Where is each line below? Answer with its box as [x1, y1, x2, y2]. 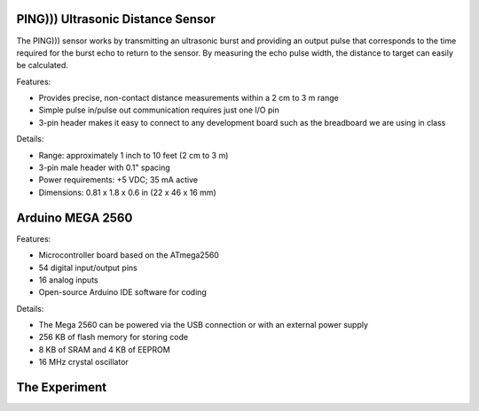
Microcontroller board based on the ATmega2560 [38, 250, 219, 260]
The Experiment [16, 380, 107, 395]
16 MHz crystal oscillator [38, 357, 129, 368]
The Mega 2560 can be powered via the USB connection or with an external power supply [38, 320, 368, 330]
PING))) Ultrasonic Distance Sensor [16, 12, 216, 27]
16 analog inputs [38, 275, 98, 285]
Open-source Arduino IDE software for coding [38, 287, 208, 298]
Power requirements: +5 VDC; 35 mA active [38, 174, 199, 185]
